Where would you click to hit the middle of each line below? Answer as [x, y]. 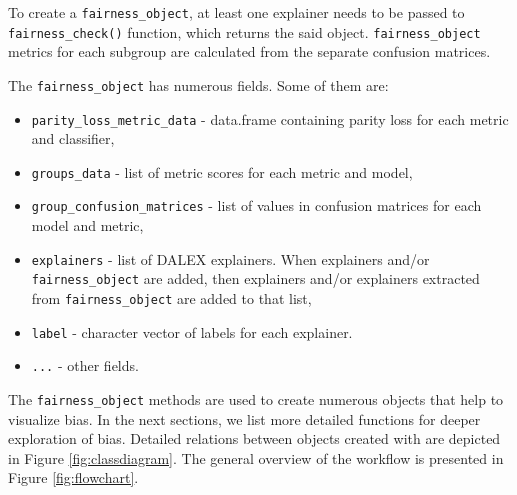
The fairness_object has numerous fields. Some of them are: [198, 84]
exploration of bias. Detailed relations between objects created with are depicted [254, 438]
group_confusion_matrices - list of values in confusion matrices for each [256, 205]
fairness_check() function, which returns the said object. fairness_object [244, 31]
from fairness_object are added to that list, [171, 298]
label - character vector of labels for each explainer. [192, 331]
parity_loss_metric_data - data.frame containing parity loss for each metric [270, 118]
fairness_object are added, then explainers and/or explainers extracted [255, 278]
